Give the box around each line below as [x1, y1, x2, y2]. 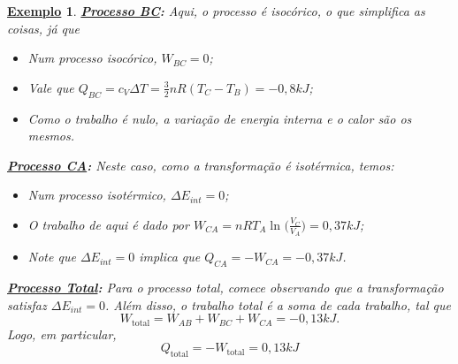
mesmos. [27, 126, 75, 145]
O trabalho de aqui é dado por [27, 215, 189, 233]
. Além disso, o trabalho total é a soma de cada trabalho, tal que [105, 295, 452, 314]
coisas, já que [7, 19, 80, 37]
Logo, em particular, [7, 324, 117, 343]
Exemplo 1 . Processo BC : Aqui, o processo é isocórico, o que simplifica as [7, 2, 425, 19]
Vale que [27, 78, 74, 96]
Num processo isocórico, [27, 49, 157, 67]
